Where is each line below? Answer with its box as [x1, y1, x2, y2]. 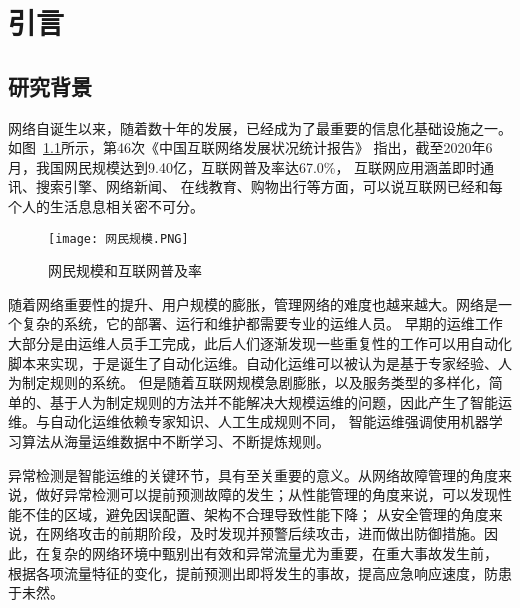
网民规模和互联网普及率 [48, 260, 202, 281]
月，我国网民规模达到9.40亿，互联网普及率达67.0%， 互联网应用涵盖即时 [8, 156, 481, 177]
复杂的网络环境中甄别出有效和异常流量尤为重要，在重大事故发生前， [49, 542, 498, 563]
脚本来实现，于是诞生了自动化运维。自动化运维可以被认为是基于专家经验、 [8, 352, 498, 373]
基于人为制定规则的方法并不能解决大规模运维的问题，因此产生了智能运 [49, 391, 512, 412]
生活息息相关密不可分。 [49, 195, 204, 216]
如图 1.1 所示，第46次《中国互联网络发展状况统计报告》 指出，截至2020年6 [8, 137, 493, 158]
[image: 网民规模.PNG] [48, 231, 189, 246]
